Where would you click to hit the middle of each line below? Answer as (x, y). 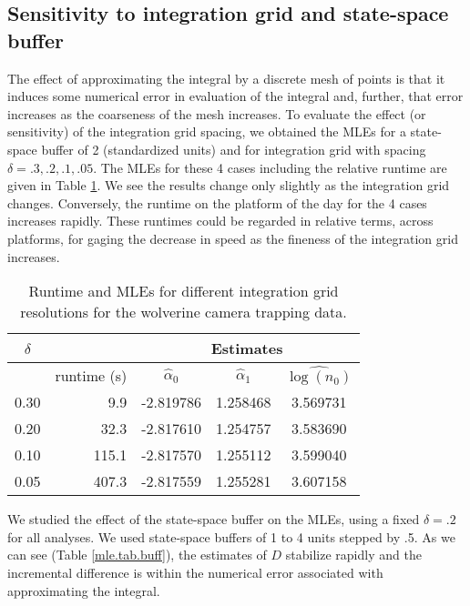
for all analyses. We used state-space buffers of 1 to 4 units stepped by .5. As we (231, 536)
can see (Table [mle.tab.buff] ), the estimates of (137, 555)
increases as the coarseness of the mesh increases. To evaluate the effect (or (217, 113)
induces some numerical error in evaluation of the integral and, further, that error (235, 96)
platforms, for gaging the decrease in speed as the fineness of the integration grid (233, 238)
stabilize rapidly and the (353, 555)
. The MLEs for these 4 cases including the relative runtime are (270, 167)
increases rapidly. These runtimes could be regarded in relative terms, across (220, 221)
